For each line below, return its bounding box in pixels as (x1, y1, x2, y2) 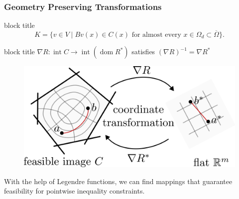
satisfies (131, 46, 155, 57)
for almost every (131, 31, 181, 39)
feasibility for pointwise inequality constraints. (4, 186, 145, 196)
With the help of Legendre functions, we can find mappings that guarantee (4, 176, 233, 186)
